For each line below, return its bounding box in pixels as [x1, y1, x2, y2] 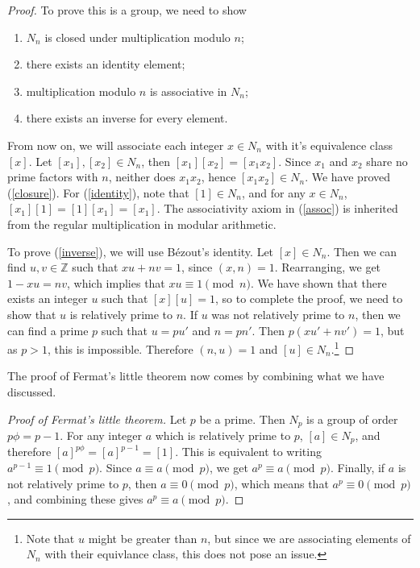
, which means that [234, 475, 329, 491]
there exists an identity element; [26, 56, 185, 73]
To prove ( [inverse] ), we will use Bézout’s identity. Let [7, 243, 274, 259]
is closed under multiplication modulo [44, 28, 231, 45]
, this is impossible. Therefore [47, 340, 193, 357]
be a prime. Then [199, 410, 285, 427]
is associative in [149, 82, 227, 99]
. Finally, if [331, 459, 385, 476]
